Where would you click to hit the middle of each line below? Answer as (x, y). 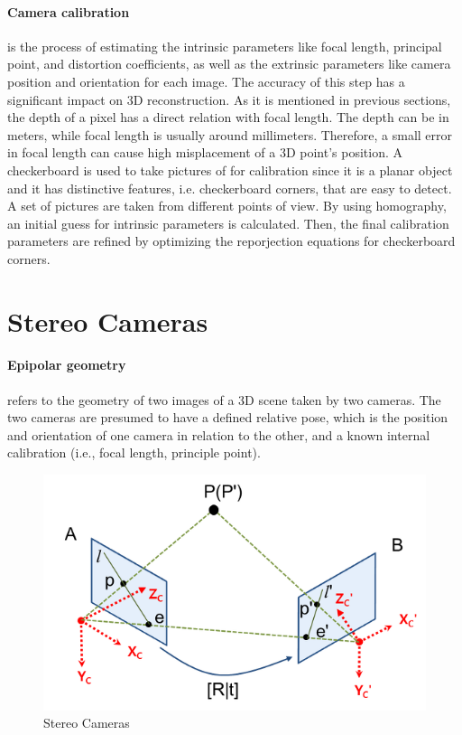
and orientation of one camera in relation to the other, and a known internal (219, 434)
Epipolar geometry (67, 365)
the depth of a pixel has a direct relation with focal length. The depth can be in (228, 117)
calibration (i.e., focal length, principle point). (134, 452)
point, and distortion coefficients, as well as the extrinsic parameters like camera (229, 64)
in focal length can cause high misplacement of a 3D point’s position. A (205, 152)
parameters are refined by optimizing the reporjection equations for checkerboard (231, 241)
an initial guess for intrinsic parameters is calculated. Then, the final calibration (228, 223)
